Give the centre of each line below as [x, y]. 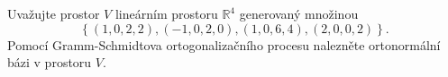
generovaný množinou [299, 13]
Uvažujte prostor [54, 13]
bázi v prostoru [50, 62]
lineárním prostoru [166, 13]
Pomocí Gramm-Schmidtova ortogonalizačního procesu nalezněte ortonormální [224, 44]
